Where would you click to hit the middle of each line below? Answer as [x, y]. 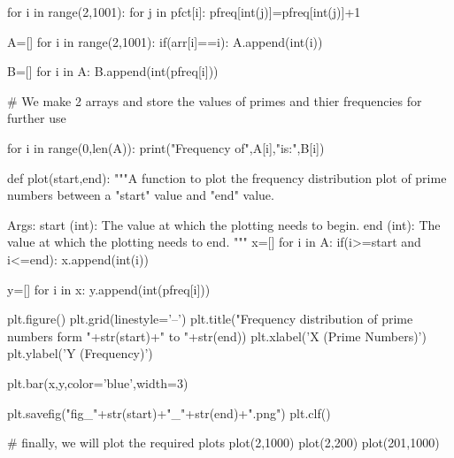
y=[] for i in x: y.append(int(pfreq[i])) [109, 289]
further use [37, 118]
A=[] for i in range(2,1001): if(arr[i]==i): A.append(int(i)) [165, 41]
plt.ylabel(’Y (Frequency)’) [80, 353]
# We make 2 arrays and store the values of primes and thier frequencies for [215, 100]
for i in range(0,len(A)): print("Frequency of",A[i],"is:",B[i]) [166, 147]
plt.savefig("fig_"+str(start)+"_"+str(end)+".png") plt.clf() [169, 412]
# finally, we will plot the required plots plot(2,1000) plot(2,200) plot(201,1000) [223, 443]
